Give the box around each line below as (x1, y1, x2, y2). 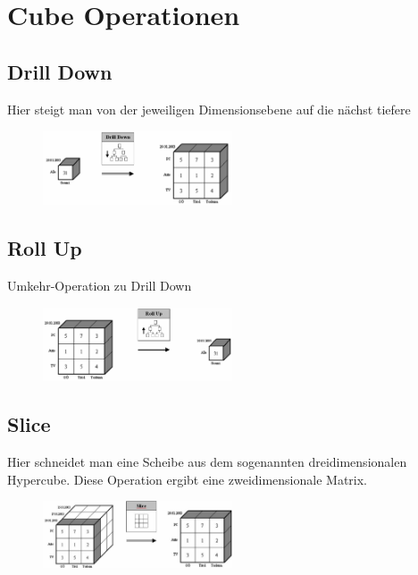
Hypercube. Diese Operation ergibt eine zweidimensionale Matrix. (7, 469, 368, 488)
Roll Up (7, 234, 82, 262)
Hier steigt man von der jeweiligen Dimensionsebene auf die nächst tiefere (7, 99, 411, 118)
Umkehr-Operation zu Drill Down (7, 276, 192, 295)
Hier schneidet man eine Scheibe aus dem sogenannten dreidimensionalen (7, 452, 407, 471)
